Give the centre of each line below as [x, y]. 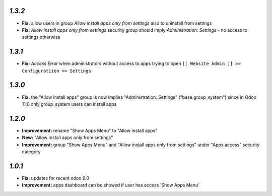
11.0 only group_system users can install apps [69, 104]
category [31, 152]
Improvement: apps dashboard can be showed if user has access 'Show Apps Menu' [111, 185]
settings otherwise [41, 37]
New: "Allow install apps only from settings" [67, 138]
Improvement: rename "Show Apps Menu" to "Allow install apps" [90, 130]
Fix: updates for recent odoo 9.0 [56, 178]
